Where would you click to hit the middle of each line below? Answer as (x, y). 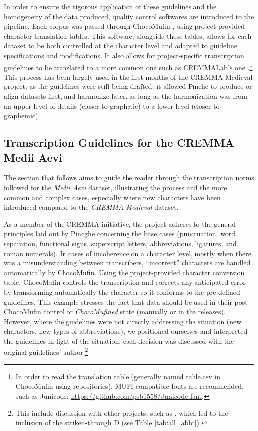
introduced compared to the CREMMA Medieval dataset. (91, 207)
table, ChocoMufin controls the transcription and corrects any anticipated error (125, 282)
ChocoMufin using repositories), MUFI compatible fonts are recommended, (129, 386)
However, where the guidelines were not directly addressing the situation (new (123, 321)
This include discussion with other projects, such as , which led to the (122, 412)
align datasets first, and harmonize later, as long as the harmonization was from (126, 96)
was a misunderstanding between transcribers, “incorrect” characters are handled (127, 263)
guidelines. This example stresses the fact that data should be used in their (118, 302)
